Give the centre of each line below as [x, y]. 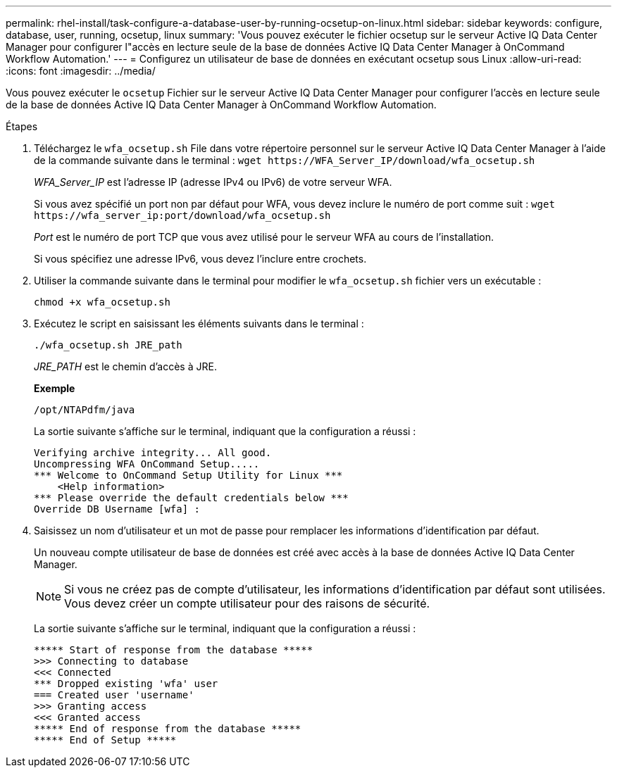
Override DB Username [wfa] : [117, 509]
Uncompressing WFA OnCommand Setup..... [147, 464]
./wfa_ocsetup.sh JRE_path [108, 345]
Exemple [55, 388]
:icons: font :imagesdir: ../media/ [81, 71]
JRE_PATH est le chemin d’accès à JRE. [125, 366]
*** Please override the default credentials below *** [191, 498]
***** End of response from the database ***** [168, 729]
